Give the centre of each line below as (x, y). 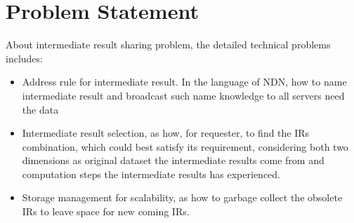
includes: (24, 58)
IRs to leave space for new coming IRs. (106, 211)
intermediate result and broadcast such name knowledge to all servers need (183, 95)
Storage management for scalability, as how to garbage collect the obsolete (182, 197)
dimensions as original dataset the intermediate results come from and (173, 160)
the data (40, 109)
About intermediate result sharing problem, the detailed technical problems (168, 45)
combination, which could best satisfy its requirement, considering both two (185, 146)
